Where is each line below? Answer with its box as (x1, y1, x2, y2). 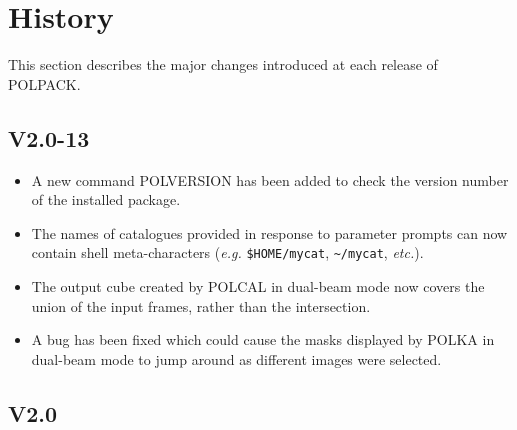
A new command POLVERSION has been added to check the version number (31, 169, 509, 190)
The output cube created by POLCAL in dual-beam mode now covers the (31, 275, 485, 296)
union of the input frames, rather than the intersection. (31, 295, 371, 316)
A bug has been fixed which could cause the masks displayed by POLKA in (31, 329, 495, 350)
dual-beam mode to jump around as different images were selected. (31, 348, 442, 369)
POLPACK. (8, 73, 81, 94)
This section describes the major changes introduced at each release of (8, 54, 438, 75)
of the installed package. (31, 189, 181, 210)
